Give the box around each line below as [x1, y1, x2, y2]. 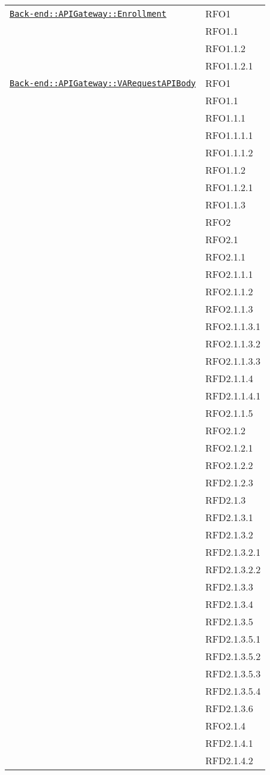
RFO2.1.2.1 [205, 441, 253, 455]
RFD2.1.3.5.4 [205, 684, 261, 698]
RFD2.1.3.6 [205, 701, 253, 715]
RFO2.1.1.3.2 [205, 337, 261, 350]
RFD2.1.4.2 [205, 753, 253, 767]
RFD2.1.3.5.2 [205, 649, 261, 663]
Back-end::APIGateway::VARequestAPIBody [10, 78, 196, 88]
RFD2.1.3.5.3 [205, 667, 261, 680]
